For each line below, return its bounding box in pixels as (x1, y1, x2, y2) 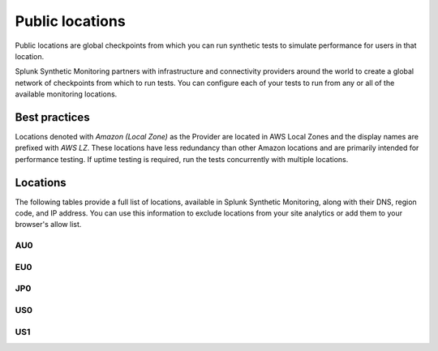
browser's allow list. (15, 220, 82, 229)
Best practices (15, 110, 90, 124)
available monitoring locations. (15, 89, 118, 99)
